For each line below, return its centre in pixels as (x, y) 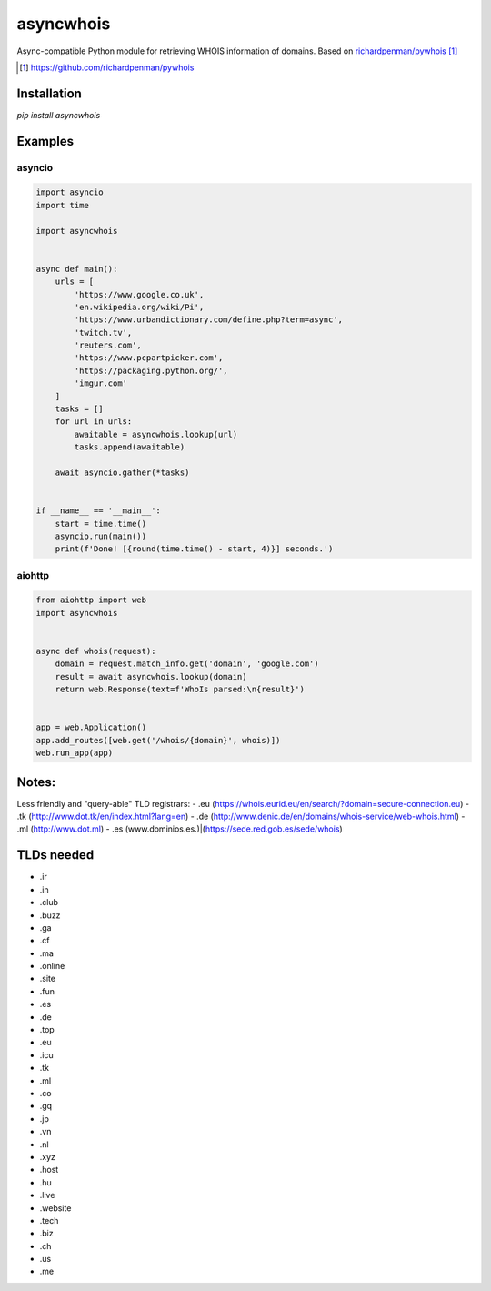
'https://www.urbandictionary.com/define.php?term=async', (209, 320)
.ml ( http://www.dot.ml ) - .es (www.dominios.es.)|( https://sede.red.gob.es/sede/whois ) (180, 829)
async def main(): (77, 269)
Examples (45, 141)
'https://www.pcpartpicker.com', (149, 358)
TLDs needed (55, 855)
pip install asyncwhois (59, 115)
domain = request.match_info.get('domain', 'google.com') (187, 664)
